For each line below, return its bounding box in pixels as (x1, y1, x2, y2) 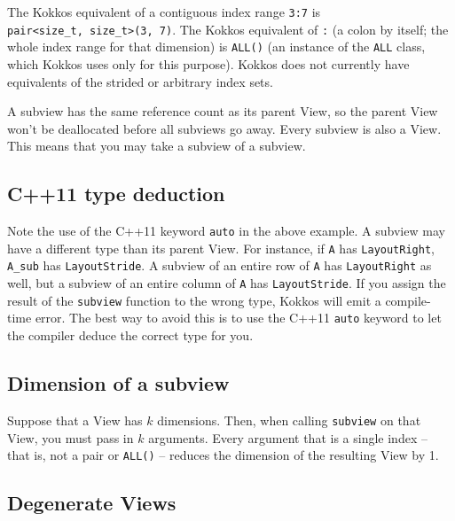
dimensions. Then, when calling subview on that (157, 410, 421, 429)
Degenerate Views (7, 489, 177, 517)
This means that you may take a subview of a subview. (7, 136, 306, 155)
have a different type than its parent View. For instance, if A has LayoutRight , (7, 238, 435, 257)
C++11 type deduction (7, 180, 225, 207)
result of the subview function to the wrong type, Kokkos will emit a (7, 291, 381, 309)
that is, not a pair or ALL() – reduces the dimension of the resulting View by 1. (7, 446, 439, 464)
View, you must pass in (7, 428, 134, 447)
